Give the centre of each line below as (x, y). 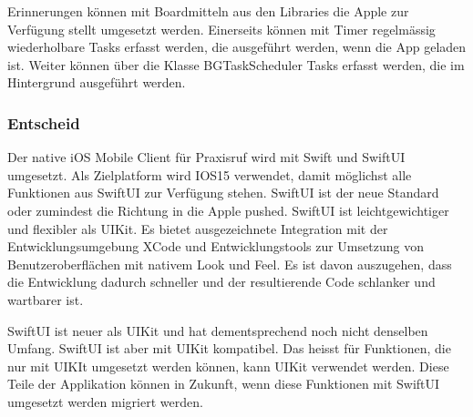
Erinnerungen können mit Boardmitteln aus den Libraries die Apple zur (208, 11)
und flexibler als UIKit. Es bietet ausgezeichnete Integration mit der (198, 228)
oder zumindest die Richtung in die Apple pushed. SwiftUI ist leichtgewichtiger (228, 210)
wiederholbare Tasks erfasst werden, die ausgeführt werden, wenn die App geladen (237, 47)
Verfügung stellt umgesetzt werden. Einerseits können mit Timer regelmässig (221, 29)
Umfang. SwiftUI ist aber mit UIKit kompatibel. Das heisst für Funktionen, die (229, 348)
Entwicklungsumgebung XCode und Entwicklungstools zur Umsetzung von (216, 246)
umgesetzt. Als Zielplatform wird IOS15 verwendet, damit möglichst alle (210, 174)
